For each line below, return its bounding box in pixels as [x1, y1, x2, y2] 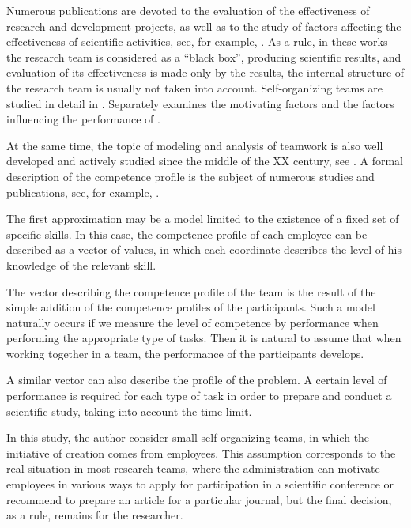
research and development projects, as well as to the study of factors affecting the [6, 17, 402, 34]
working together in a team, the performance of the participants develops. [6, 345, 364, 361]
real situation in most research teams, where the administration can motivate [6, 460, 380, 477]
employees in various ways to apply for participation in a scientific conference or [6, 476, 394, 492]
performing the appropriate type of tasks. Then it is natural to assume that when [6, 330, 402, 346]
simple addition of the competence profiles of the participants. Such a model [6, 299, 375, 315]
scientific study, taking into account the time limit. [6, 402, 252, 419]
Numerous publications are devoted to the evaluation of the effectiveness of [6, 2, 370, 18]
